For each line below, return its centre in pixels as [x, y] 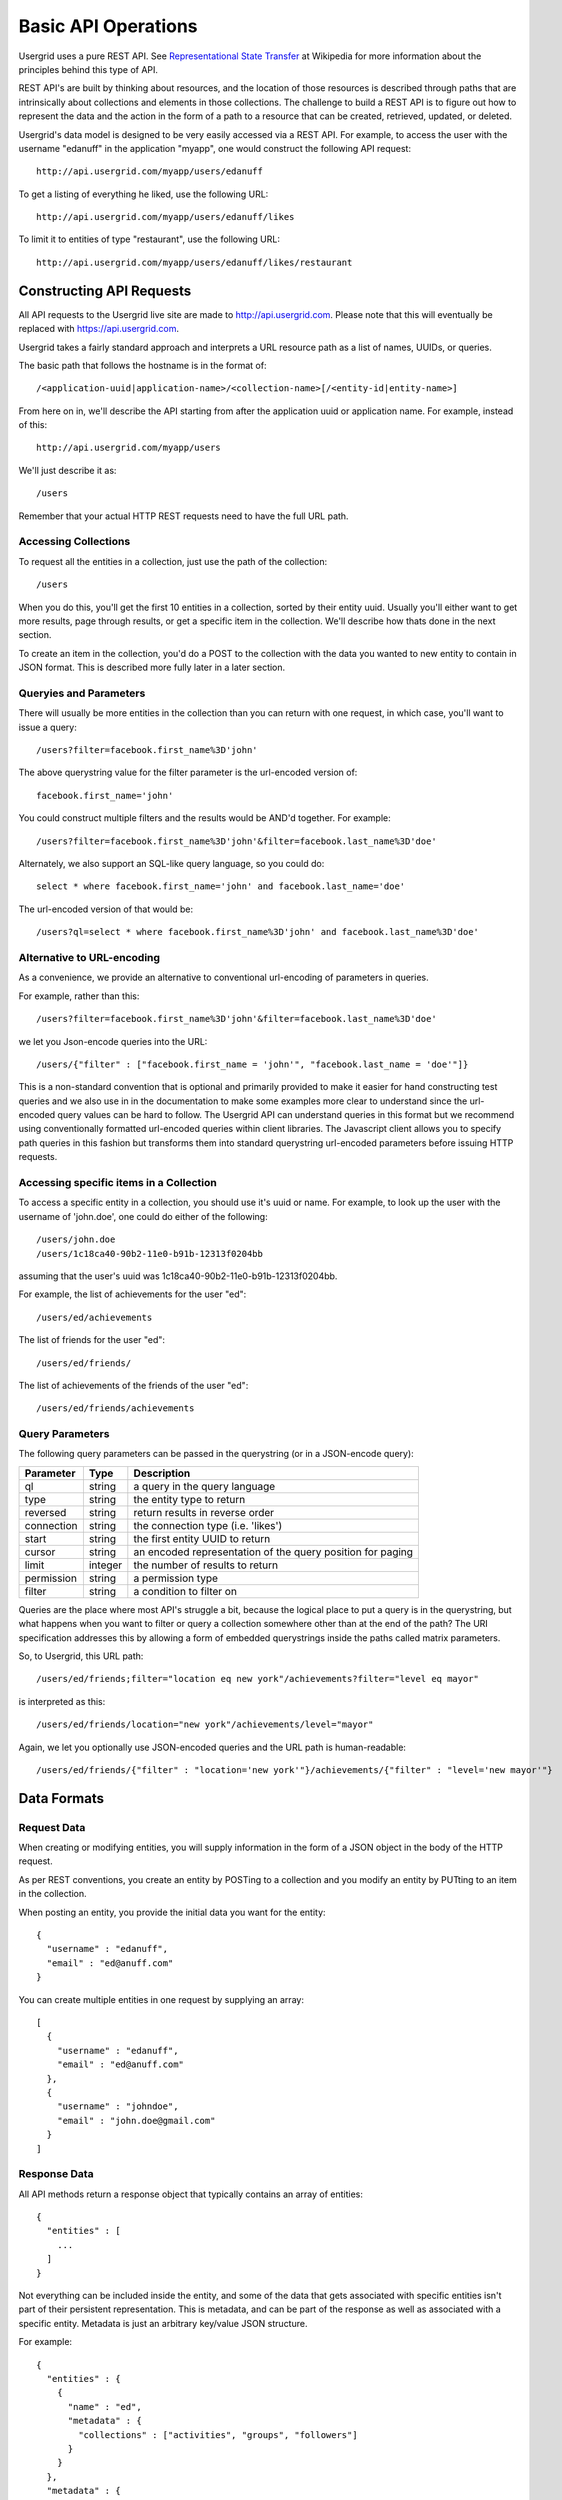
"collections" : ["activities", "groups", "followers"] [218, 2434]
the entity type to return [189, 1499]
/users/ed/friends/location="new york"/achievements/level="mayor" [205, 1724]
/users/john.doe [76, 1239]
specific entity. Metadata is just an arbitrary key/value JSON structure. [163, 2323]
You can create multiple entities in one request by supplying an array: [161, 1999]
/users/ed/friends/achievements [115, 1408]
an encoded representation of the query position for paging [273, 1552]
